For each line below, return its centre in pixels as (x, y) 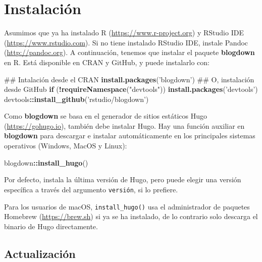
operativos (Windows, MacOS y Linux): (66, 146)
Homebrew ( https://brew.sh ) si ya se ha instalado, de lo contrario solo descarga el (131, 216)
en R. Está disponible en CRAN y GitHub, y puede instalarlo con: (107, 62)
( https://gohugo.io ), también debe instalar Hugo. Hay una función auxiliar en (124, 125)
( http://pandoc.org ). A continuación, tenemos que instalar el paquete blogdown (129, 52)
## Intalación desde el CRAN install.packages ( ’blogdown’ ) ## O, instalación (129, 79)
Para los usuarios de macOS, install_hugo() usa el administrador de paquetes (127, 206)
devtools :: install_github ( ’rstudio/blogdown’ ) (76, 99)
